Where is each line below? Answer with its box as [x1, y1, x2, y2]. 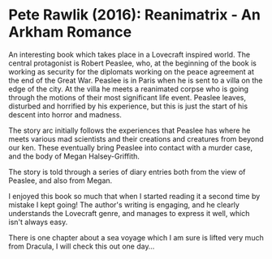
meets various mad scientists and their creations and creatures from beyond [8, 134, 264, 143]
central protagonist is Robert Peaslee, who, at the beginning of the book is [8, 58, 257, 68]
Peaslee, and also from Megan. [8, 176, 113, 185]
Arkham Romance [8, 23, 132, 41]
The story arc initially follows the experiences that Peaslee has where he [8, 125, 251, 135]
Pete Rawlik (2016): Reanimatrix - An [8, 6, 261, 24]
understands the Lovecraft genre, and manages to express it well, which [8, 208, 250, 218]
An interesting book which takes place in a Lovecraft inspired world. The [8, 49, 250, 59]
